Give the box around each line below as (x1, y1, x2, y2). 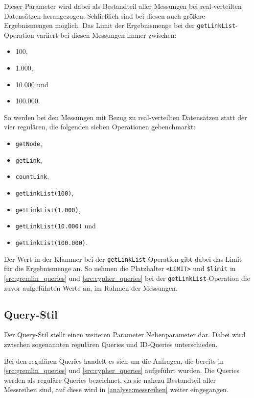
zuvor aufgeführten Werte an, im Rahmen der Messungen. (4, 282, 178, 293)
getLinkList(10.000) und (15, 221, 96, 231)
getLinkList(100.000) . (15, 237, 88, 247)
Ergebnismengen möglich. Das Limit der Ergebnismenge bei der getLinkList (4, 20, 236, 30)
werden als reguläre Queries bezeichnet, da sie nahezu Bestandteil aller (4, 374, 216, 385)
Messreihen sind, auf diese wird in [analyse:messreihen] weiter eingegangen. (4, 384, 229, 395)
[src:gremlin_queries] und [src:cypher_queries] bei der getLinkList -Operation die (4, 273, 250, 283)
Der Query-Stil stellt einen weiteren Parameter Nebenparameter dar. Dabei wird (4, 329, 246, 340)
